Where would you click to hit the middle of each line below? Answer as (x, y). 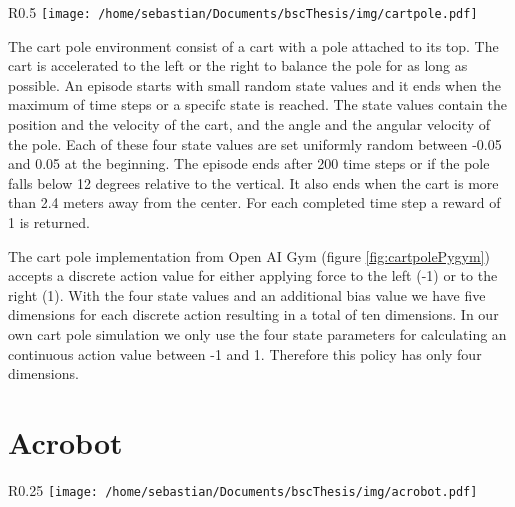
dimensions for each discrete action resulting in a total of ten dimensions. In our (253, 314)
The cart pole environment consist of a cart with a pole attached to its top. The (253, 45)
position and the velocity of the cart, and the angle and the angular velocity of (249, 124)
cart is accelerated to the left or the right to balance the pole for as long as (238, 65)
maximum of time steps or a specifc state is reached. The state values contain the (258, 104)
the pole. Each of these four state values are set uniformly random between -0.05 (255, 143)
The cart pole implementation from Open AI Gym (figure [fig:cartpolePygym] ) (249, 255)
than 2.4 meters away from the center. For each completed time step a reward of (254, 202)
